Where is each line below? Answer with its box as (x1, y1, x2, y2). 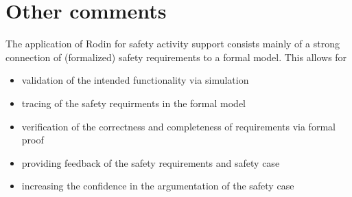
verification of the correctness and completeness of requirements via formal (21, 119, 336, 133)
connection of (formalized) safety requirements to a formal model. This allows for (5, 49, 347, 64)
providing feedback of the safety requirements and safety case (21, 155, 280, 170)
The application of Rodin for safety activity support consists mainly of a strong (5, 36, 340, 51)
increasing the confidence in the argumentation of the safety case (21, 178, 294, 193)
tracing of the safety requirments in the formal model (21, 95, 246, 110)
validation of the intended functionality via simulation (21, 73, 249, 87)
